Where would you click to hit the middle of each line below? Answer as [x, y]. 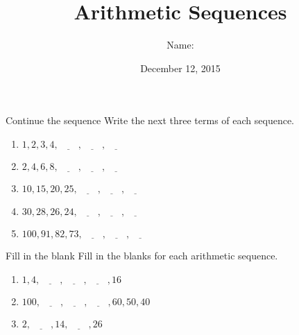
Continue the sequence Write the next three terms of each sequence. [150, 120]
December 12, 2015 [180, 68]
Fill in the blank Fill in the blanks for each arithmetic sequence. [142, 255]
